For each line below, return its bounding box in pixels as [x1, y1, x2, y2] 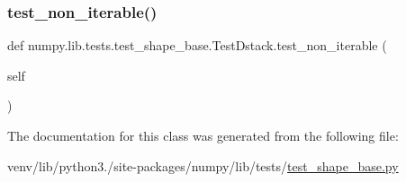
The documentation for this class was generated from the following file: [7, 126, 399, 144]
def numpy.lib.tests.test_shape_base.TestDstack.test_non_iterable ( [7, 36, 387, 55]
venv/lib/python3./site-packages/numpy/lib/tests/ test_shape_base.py [7, 156, 399, 175]
